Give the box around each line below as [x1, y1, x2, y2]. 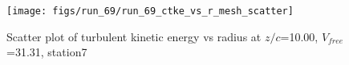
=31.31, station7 [6, 44, 87, 60]
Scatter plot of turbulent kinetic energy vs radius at [6, 28, 262, 44]
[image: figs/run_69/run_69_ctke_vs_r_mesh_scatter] [6, 6, 294, 17]
